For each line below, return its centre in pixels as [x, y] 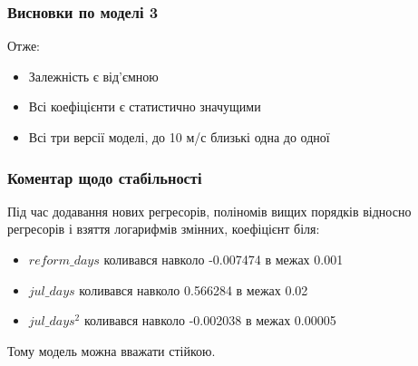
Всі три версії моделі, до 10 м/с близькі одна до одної [179, 137]
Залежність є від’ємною [93, 76]
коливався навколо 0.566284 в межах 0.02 [194, 289]
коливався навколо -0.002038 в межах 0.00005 [210, 320]
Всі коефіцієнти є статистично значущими [145, 106]
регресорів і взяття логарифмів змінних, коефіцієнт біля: [164, 229]
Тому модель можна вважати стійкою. [112, 350]
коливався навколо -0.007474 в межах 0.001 [224, 259]
